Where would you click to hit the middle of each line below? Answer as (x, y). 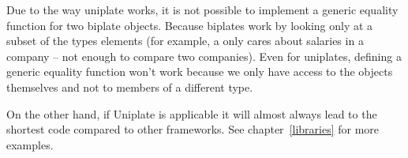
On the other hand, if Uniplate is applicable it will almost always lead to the (192, 113)
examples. (30, 144)
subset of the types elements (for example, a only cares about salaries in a (185, 41)
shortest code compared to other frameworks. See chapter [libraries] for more (193, 129)
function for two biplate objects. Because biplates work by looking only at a (190, 25)
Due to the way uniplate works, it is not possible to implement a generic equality (202, 9)
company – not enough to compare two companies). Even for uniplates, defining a (204, 56)
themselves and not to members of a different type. (130, 87)
